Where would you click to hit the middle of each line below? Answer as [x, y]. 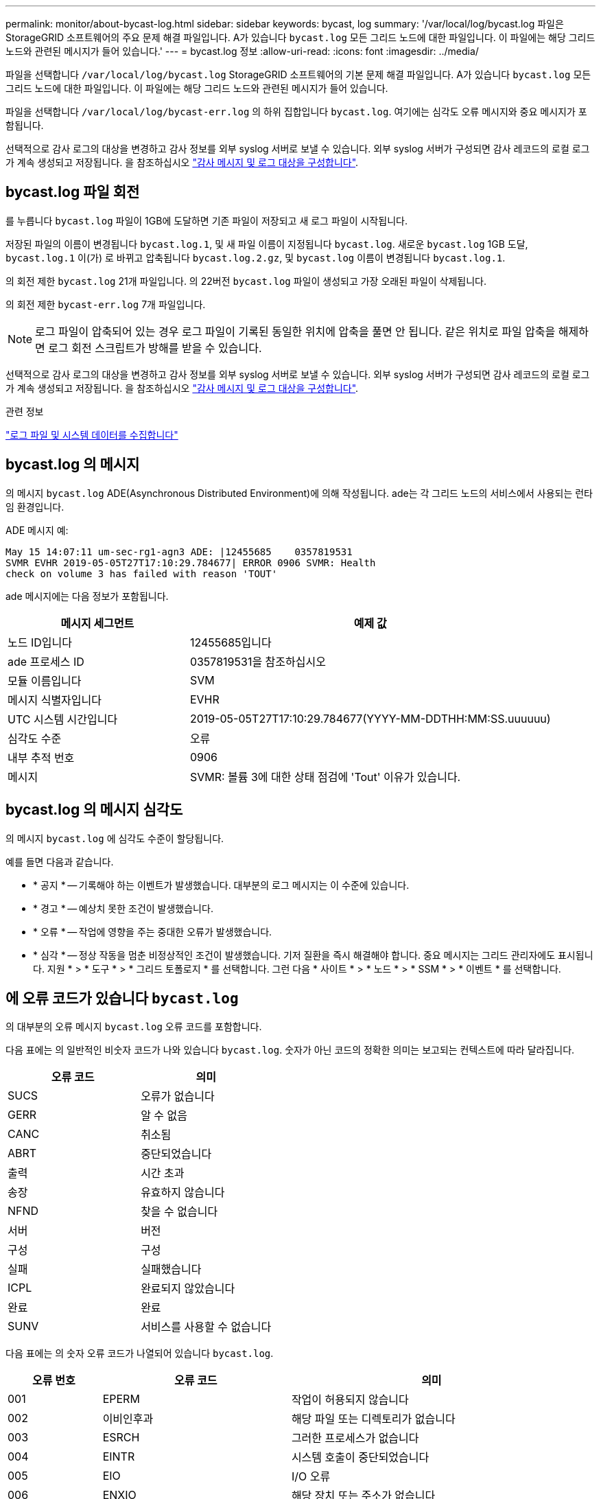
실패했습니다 [171, 1269]
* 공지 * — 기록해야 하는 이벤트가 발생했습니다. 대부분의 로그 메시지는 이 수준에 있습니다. [221, 885]
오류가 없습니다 [178, 1096]
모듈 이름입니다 [45, 681]
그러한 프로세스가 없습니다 [355, 1438]
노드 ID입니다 [40, 642]
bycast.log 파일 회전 [73, 192]
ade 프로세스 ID [46, 661]
